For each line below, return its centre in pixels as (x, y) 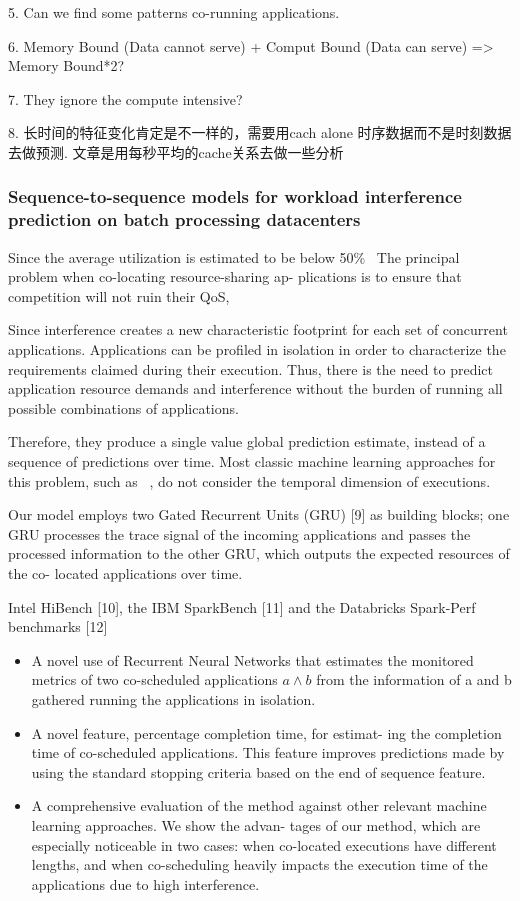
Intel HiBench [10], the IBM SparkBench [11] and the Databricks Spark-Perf (242, 606)
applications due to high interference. (145, 883)
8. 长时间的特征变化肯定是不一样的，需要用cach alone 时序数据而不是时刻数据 (260, 132)
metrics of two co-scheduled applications (154, 679)
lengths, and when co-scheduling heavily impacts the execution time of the (259, 864)
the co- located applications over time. (125, 573)
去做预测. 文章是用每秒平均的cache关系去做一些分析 (176, 151)
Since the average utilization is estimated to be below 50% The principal (234, 256)
